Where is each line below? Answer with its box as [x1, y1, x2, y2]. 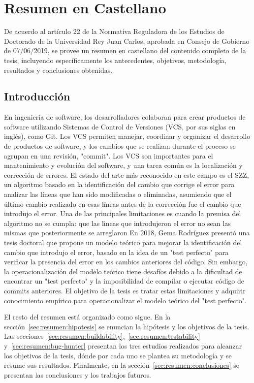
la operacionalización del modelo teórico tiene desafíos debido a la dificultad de [4, 266, 242, 276]
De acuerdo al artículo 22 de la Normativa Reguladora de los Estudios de [4, 26, 224, 36]
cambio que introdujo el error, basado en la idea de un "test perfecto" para [4, 247, 229, 257]
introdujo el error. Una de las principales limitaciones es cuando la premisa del [4, 208, 241, 219]
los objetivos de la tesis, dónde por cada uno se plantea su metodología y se [4, 350, 232, 360]
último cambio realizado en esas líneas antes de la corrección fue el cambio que [4, 198, 241, 209]
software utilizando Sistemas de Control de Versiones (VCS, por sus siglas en [4, 121, 236, 131]
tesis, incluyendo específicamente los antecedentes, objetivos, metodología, [4, 55, 226, 65]
